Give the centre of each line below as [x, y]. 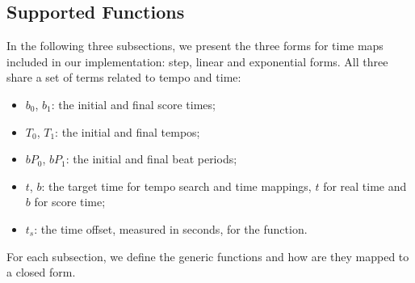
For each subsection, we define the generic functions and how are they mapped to [208, 256]
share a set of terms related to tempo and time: [124, 77]
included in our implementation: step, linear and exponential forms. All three [197, 61]
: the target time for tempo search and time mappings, [176, 186]
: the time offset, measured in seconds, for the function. [171, 228]
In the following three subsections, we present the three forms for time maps [195, 46]
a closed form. [41, 272]
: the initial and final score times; [133, 104]
